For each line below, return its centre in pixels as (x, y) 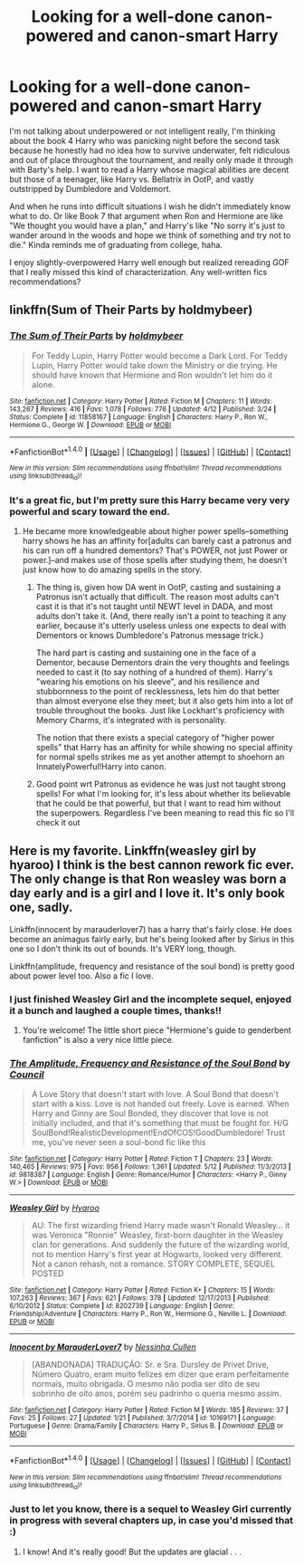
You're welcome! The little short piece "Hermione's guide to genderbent (157, 1030)
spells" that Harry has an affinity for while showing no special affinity (164, 747)
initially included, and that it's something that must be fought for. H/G (160, 1123)
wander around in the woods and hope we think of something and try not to (150, 235)
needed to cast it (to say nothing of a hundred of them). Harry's (154, 672)
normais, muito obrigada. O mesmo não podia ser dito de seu (146, 1384)
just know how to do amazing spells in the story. (112, 569)
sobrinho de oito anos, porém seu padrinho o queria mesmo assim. (157, 1394)
